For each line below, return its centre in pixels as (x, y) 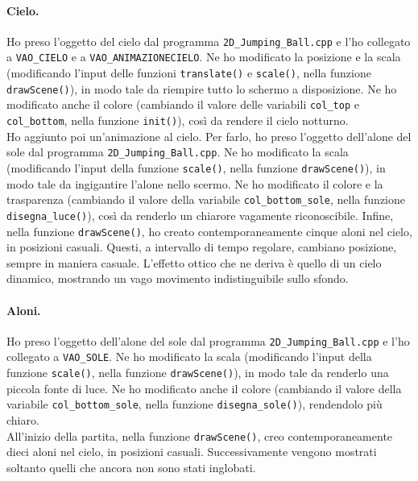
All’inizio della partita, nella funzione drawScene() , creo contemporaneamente (200, 435)
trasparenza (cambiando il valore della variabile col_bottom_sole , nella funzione (206, 199)
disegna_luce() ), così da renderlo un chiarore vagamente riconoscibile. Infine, (200, 215)
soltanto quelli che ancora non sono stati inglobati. (131, 467)
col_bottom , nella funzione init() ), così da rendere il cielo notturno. (178, 120)
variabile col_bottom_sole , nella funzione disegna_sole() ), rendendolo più (195, 404)
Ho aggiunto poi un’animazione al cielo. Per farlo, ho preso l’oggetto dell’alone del (209, 136)
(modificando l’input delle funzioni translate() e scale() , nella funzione (189, 73)
